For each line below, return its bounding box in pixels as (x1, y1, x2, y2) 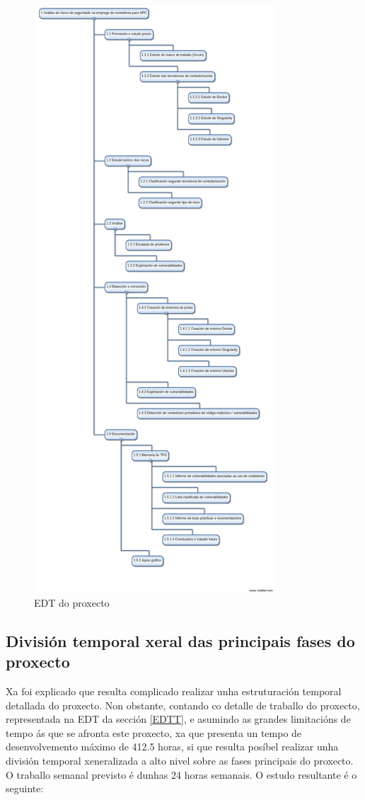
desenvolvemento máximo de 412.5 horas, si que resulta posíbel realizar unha (6, 739, 339, 754)
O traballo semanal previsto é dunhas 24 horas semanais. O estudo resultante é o (6, 767, 357, 782)
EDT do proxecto (34, 595, 110, 610)
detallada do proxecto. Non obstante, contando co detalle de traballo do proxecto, (6, 697, 360, 712)
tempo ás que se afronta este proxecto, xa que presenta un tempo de (6, 725, 302, 740)
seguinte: (6, 781, 44, 796)
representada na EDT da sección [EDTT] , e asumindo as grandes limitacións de (6, 712, 351, 726)
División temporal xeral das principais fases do (6, 629, 355, 651)
